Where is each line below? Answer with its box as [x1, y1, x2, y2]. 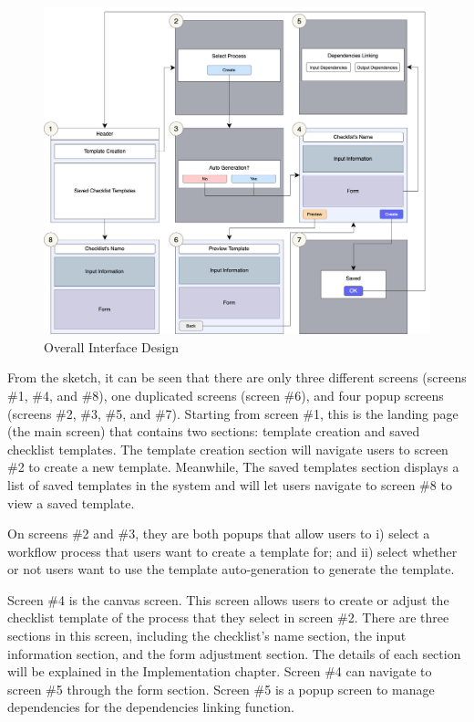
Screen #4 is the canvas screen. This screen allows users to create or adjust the [7, 590, 449, 609]
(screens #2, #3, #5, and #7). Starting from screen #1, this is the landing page [7, 403, 459, 423]
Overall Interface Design [44, 337, 180, 356]
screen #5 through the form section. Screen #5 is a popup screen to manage [7, 679, 435, 698]
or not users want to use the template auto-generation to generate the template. [7, 560, 455, 579]
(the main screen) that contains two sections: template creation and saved [7, 422, 420, 441]
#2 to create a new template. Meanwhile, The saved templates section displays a [7, 457, 459, 476]
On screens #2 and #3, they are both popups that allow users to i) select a [7, 524, 430, 543]
